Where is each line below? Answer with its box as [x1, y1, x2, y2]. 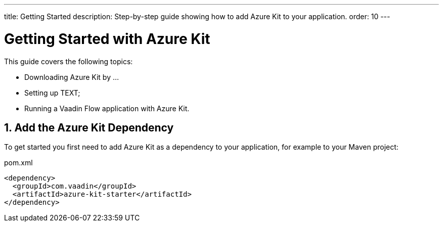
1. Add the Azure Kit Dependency [4, 121, 174, 134]
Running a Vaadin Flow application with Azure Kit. [24, 104, 190, 113]
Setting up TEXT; [24, 88, 80, 97]
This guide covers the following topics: [4, 57, 133, 66]
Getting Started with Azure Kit [4, 30, 210, 48]
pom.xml [4, 158, 33, 167]
